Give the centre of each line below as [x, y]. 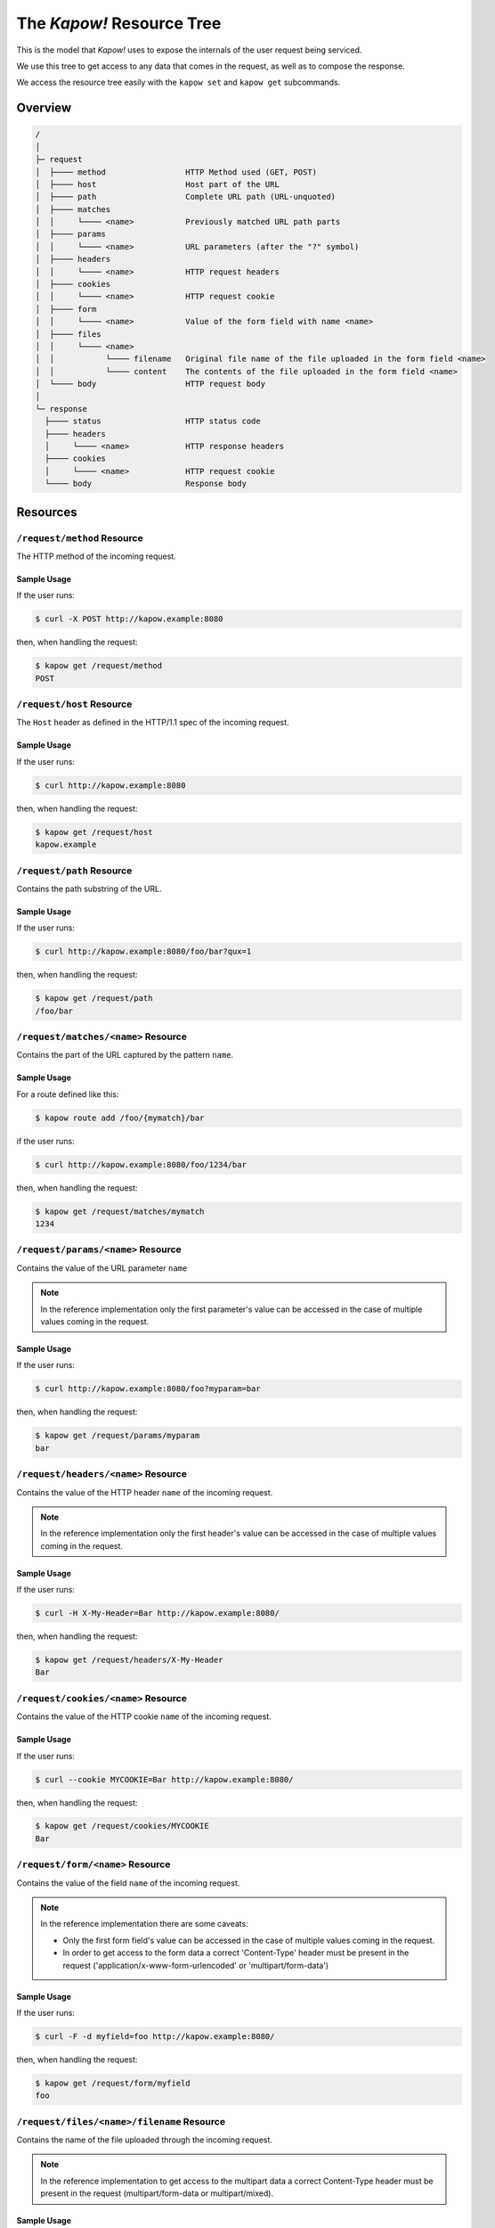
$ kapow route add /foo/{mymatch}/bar [120, 1118]
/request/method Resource [80, 537]
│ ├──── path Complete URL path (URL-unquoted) [186, 197]
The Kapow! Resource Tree [119, 23]
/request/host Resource [74, 704]
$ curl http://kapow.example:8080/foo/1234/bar [141, 1164]
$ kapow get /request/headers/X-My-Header [129, 1660]
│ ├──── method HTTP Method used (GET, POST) [176, 172]
